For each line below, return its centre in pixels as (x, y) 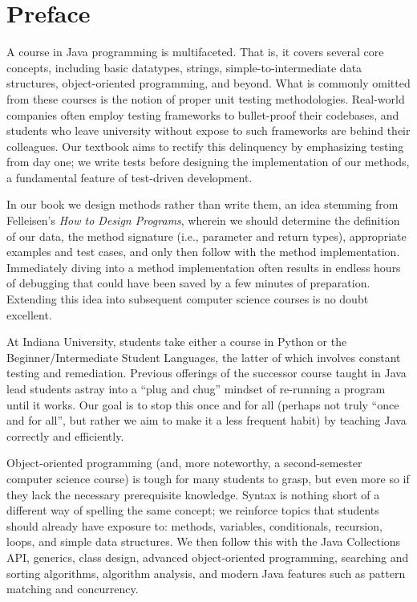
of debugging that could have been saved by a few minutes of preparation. (188, 283)
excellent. (29, 314)
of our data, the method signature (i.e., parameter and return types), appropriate (206, 236)
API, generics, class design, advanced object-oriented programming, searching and (208, 557)
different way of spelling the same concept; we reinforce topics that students (193, 510)
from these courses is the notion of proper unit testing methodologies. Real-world (206, 98)
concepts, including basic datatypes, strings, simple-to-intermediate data (184, 67)
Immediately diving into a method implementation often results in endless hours (204, 267)
